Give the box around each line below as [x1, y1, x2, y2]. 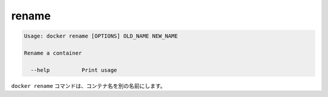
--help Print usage [30, 67, 118, 73]
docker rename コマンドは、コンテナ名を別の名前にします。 [11, 82, 166, 89]
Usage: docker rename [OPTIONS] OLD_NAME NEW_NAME [24, 33, 179, 39]
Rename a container [24, 49, 82, 56]
